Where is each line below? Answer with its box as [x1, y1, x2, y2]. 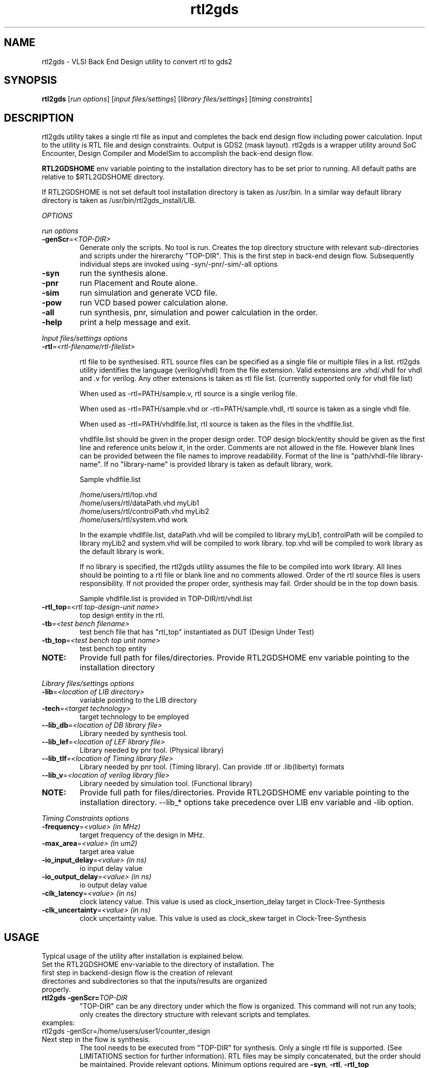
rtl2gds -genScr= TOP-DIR [42, 993, 127, 1002]
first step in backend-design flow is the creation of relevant [42, 968, 233, 977]
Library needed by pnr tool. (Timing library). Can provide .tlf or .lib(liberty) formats [79, 763, 345, 771]
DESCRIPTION [4, 111, 74, 124]
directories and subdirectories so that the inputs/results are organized [42, 977, 267, 986]
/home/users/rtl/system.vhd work [79, 515, 188, 524]
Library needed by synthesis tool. [79, 729, 188, 738]
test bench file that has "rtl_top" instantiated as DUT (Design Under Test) [79, 628, 314, 636]
